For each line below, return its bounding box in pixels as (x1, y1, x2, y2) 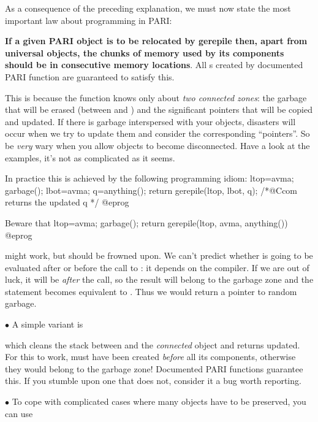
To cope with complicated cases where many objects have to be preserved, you (12, 395, 306, 408)
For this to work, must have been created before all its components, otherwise (5, 350, 296, 363)
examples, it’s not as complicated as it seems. (5, 151, 175, 164)
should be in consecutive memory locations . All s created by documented (5, 58, 303, 71)
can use (5, 407, 33, 420)
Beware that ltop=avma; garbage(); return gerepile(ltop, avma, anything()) (5, 216, 288, 229)
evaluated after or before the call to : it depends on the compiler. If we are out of (5, 261, 309, 274)
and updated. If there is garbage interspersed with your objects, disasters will (5, 115, 296, 128)
